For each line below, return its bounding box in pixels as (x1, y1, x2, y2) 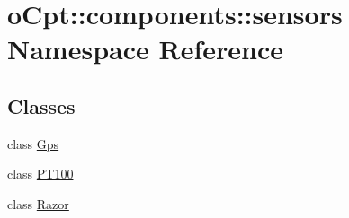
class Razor (7, 194, 69, 213)
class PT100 (7, 164, 74, 183)
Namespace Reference (7, 31, 283, 67)
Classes (7, 92, 76, 119)
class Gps (7, 134, 59, 153)
